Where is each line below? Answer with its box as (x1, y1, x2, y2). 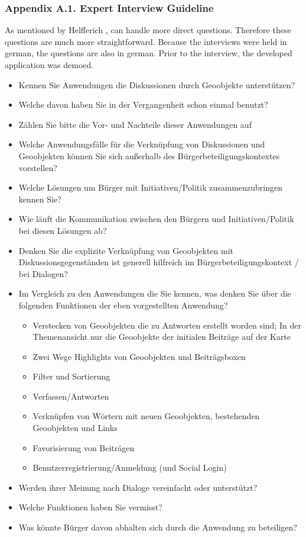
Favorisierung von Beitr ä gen (32, 441, 135, 454)
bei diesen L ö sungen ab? (18, 224, 107, 236)
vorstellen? (18, 161, 57, 173)
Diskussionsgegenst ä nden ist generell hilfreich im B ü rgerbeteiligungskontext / (18, 256, 299, 268)
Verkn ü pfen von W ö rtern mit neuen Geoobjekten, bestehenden (32, 410, 260, 422)
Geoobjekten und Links (32, 422, 118, 434)
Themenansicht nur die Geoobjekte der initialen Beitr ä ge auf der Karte (32, 330, 291, 343)
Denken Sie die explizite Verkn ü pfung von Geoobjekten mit (18, 244, 234, 256)
